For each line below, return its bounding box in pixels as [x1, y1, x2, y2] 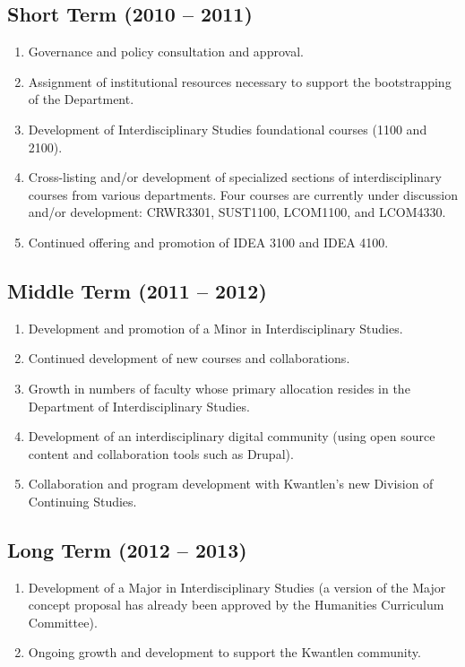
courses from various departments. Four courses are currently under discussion [28, 185, 459, 204]
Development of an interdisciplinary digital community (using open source [28, 427, 435, 446]
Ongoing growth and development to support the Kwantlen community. [28, 643, 421, 662]
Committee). [28, 612, 98, 631]
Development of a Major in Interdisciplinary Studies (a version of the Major [28, 577, 446, 596]
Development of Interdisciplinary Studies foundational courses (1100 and [28, 119, 427, 138]
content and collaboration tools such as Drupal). [28, 444, 294, 463]
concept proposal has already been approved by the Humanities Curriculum [28, 595, 444, 614]
